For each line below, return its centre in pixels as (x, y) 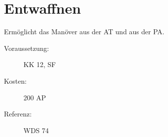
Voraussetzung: (26, 48)
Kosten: (15, 80)
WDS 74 (36, 130)
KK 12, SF (40, 64)
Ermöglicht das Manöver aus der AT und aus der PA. (84, 32)
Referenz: (18, 114)
